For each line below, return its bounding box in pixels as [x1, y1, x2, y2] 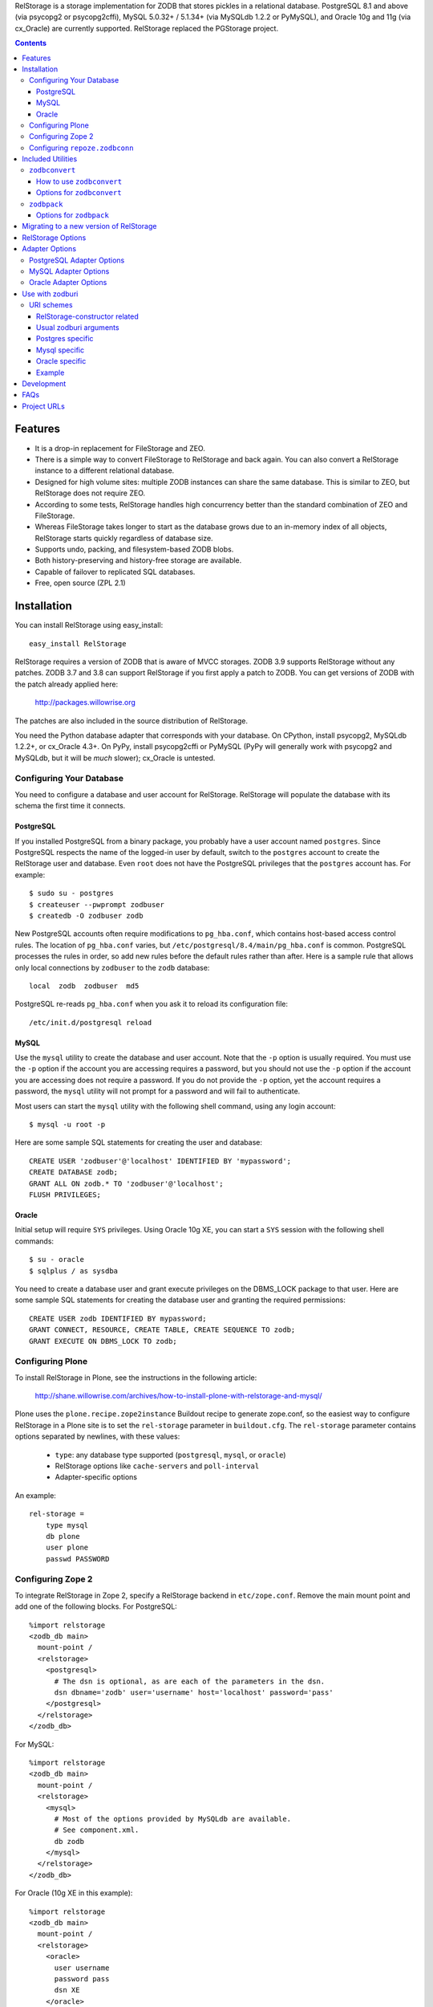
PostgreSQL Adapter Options [29, 255, 125, 265]
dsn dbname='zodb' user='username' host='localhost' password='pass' [54, 1687, 334, 1697]
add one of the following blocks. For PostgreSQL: [14, 1602, 178, 1611]
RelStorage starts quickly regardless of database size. [34, 533, 213, 543]
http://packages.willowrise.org [34, 698, 136, 707]
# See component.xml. [54, 1826, 140, 1834]
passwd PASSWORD [45, 1554, 110, 1563]
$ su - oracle [29, 1255, 84, 1264]
